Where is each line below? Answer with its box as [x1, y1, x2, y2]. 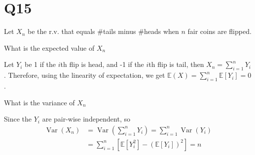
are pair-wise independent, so [42, 114, 130, 124]
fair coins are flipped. [187, 26, 252, 36]
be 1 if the [25, 59, 56, 69]
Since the [4, 114, 32, 124]
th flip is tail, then [148, 59, 204, 69]
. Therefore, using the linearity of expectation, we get [4, 70, 165, 80]
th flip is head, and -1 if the [60, 59, 144, 69]
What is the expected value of [4, 42, 95, 53]
